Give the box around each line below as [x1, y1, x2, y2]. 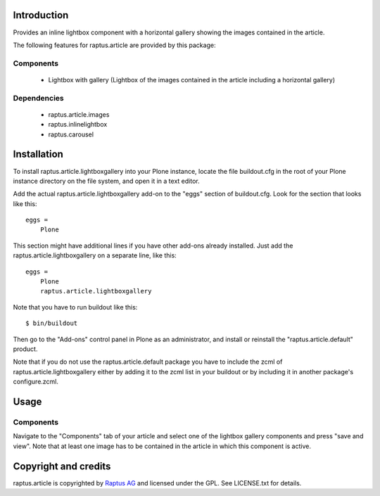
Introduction [13, 9, 69, 21]
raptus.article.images [48, 110, 110, 119]
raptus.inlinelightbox [48, 120, 108, 129]
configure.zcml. [13, 377, 59, 386]
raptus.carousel [48, 130, 94, 139]
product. [13, 345, 38, 353]
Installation [13, 148, 63, 160]
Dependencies [13, 93, 65, 103]
